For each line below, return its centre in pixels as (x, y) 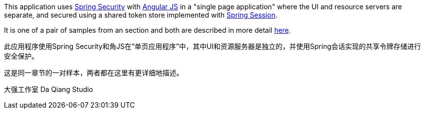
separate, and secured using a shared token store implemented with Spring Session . (141, 15)
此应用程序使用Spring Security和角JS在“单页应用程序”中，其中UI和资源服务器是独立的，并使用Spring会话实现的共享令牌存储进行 (212, 46)
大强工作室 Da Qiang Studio (49, 89)
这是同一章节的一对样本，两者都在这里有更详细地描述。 (94, 73)
